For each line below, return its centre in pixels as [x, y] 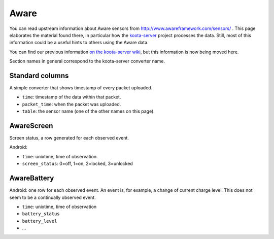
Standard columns [39, 75]
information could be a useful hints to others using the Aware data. [79, 43]
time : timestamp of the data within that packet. [72, 97]
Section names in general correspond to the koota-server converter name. [87, 61]
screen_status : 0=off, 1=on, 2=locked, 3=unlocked [77, 164]
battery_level [40, 221]
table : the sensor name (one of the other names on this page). [88, 111]
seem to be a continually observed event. [53, 197]
